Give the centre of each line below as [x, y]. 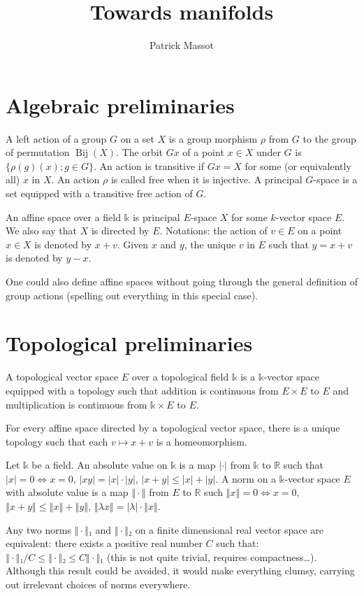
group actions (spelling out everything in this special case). [132, 295]
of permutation [38, 152]
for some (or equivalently [298, 165]
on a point [320, 230]
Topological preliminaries [129, 343]
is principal [156, 217]
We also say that [42, 230]
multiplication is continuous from [77, 404]
